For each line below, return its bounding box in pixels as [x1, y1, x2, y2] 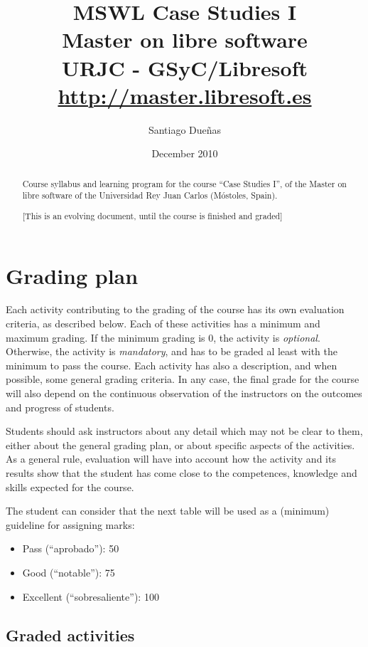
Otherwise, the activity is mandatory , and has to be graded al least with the [6, 344, 338, 359]
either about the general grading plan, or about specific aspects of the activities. [6, 437, 355, 452]
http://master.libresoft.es [58, 80, 312, 110]
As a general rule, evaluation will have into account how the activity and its [6, 451, 336, 466]
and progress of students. [6, 399, 114, 414]
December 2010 [151, 146, 218, 161]
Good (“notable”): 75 [22, 564, 115, 579]
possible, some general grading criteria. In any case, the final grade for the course [6, 372, 359, 386]
